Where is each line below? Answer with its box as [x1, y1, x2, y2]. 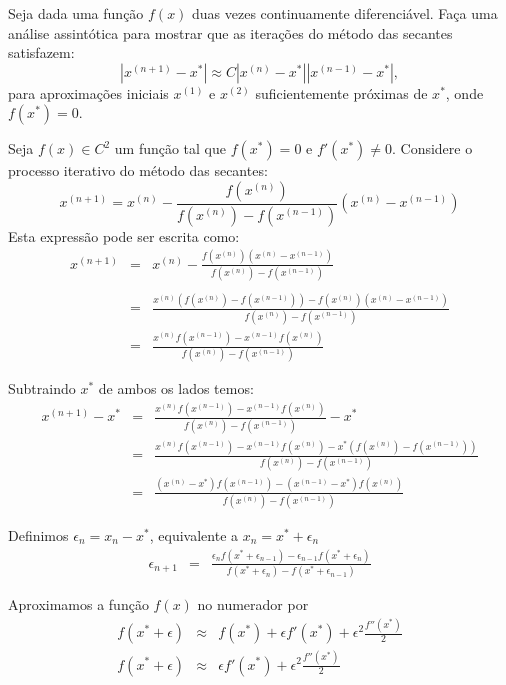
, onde [445, 82, 484, 103]
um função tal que [114, 138, 227, 159]
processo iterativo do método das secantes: [8, 160, 268, 181]
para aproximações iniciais [8, 82, 169, 103]
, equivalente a [149, 525, 239, 545]
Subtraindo [8, 378, 76, 399]
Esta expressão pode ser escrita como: [8, 225, 240, 246]
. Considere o [391, 138, 473, 159]
